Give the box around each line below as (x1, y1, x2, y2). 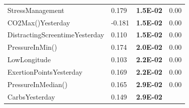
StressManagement (7, 4, 64, 15)
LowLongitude (7, 54, 51, 65)
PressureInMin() (7, 42, 58, 52)
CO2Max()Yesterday (7, 17, 70, 27)
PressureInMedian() (7, 79, 68, 89)
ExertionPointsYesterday (7, 66, 83, 77)
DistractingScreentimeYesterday (7, 29, 104, 40)
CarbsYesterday (7, 91, 55, 102)
